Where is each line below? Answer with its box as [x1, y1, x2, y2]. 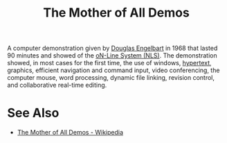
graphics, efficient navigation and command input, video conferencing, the [7, 66, 220, 74]
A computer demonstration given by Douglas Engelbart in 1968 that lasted [7, 44, 218, 53]
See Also [7, 106, 60, 121]
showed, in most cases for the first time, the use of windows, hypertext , [7, 59, 212, 67]
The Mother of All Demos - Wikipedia [17, 128, 123, 137]
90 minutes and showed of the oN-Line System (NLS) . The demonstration [7, 51, 217, 60]
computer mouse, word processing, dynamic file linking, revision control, [7, 74, 215, 82]
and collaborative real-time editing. [7, 81, 107, 90]
